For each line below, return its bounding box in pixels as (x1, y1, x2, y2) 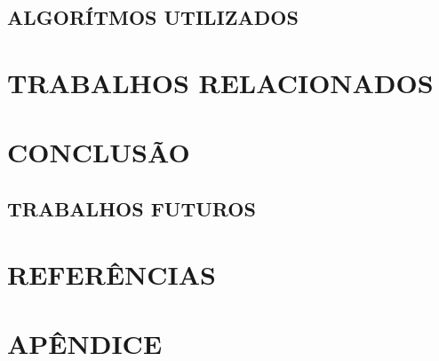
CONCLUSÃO (7, 134, 190, 170)
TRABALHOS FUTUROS (7, 194, 256, 222)
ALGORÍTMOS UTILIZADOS (7, 4, 299, 31)
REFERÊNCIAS (7, 255, 217, 292)
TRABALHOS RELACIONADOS (7, 64, 434, 100)
